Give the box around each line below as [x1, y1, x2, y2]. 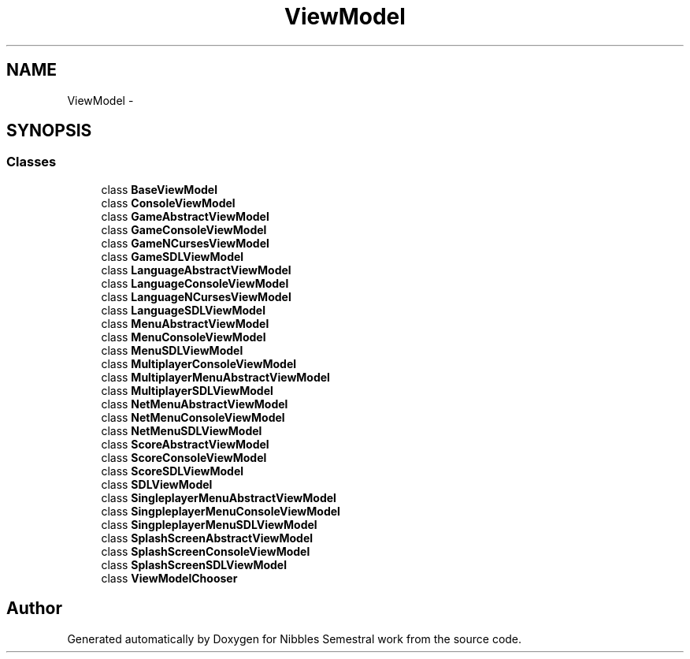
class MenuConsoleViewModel [101, 329, 266, 344]
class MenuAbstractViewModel [101, 316, 269, 330]
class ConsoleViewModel [101, 195, 236, 210]
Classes [6, 154, 57, 170]
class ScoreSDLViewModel [101, 464, 244, 478]
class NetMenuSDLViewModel [101, 423, 262, 437]
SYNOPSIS [6, 121, 92, 141]
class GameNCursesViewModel [101, 236, 269, 250]
